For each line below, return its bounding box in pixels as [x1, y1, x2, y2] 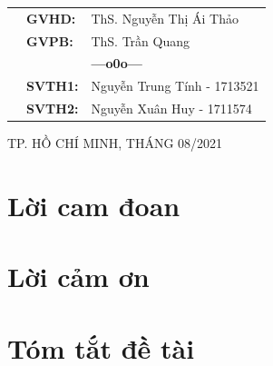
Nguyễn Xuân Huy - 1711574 [91, 99, 252, 118]
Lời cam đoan [7, 187, 180, 223]
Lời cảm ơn [7, 258, 150, 295]
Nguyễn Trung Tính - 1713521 [91, 76, 259, 95]
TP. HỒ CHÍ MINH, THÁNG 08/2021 [7, 134, 223, 153]
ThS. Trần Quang [91, 31, 190, 50]
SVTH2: [26, 99, 79, 118]
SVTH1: [26, 76, 79, 95]
